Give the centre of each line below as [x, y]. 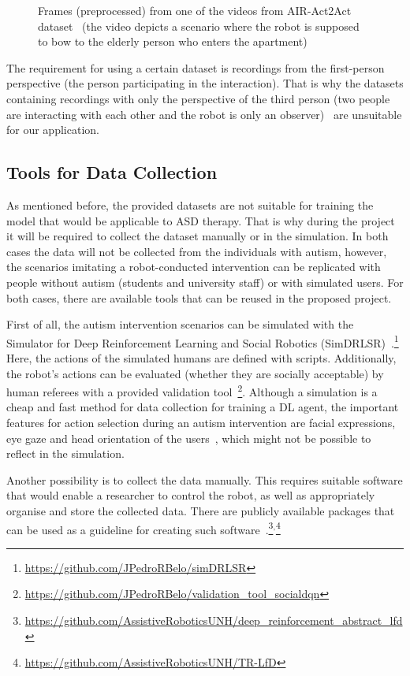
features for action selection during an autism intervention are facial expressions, [201, 422]
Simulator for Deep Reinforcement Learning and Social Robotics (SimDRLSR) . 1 [203, 341]
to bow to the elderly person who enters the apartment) [173, 41]
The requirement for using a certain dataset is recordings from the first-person [196, 67]
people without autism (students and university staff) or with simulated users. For [205, 282]
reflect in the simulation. [65, 453]
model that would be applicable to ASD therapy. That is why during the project [201, 220]
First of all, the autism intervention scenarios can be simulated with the [180, 324]
